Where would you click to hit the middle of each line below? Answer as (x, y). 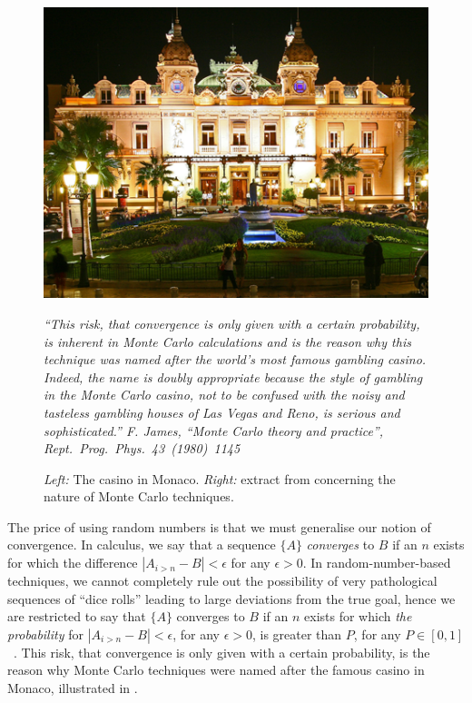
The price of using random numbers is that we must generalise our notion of (219, 526)
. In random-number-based (377, 563)
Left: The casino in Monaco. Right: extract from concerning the (220, 478)
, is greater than (297, 634)
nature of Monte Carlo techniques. (139, 496)
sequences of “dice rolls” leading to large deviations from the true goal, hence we (231, 598)
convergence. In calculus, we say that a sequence (142, 545)
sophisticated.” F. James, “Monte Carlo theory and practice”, (214, 430)
